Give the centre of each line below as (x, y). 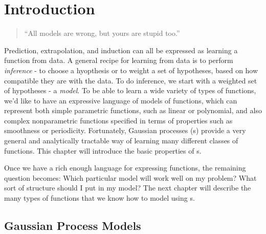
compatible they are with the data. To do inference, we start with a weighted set (131, 80)
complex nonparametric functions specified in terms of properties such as (118, 120)
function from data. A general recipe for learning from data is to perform (119, 60)
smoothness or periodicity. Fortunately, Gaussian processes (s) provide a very (125, 130)
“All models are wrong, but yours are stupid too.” (102, 33)
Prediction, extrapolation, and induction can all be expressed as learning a (121, 50)
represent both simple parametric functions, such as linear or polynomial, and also (133, 110)
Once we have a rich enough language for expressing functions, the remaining (125, 168)
